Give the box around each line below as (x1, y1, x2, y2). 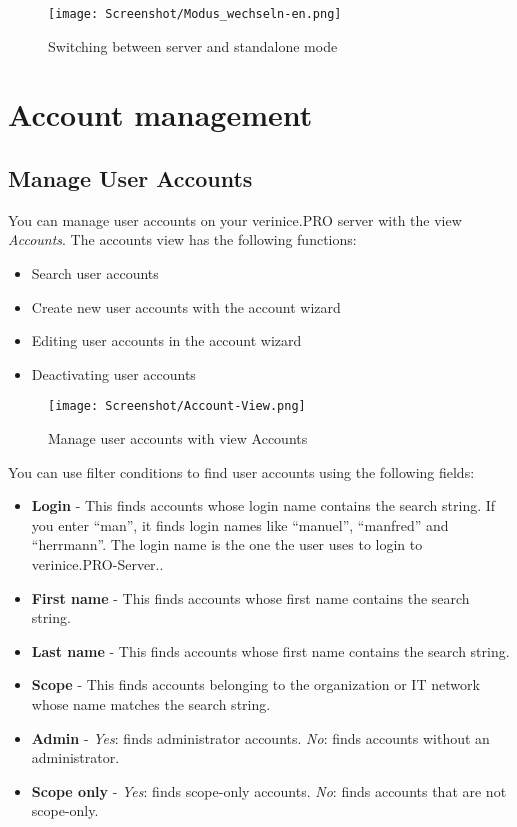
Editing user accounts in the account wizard (31, 330, 302, 351)
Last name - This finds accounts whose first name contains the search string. (31, 640, 510, 661)
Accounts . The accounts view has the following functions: (8, 229, 357, 250)
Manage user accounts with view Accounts (48, 428, 308, 449)
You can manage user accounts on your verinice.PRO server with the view (8, 209, 462, 230)
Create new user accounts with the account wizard (31, 296, 341, 317)
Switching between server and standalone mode (48, 35, 338, 56)
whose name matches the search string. (31, 693, 271, 714)
